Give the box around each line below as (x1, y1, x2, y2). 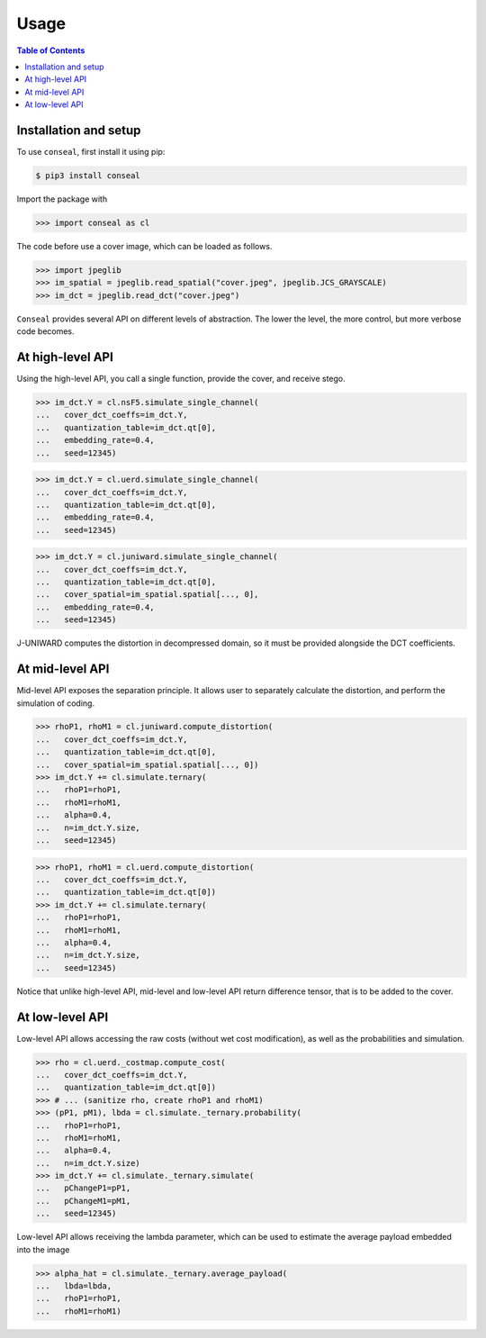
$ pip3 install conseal (35, 171, 141, 180)
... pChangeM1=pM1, (35, 1196, 131, 1206)
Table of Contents (16, 45, 85, 56)
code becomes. (16, 326, 76, 337)
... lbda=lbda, (35, 1281, 112, 1291)
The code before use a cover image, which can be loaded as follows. (16, 240, 273, 251)
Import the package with (16, 194, 108, 204)
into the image (16, 1243, 70, 1255)
